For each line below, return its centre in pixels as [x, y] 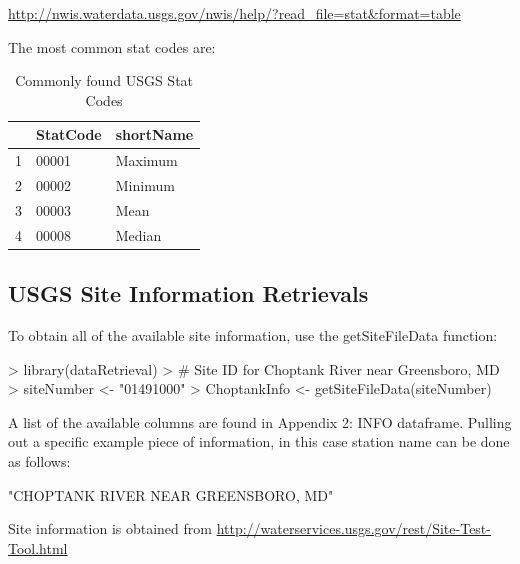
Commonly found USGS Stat [104, 80]
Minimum [145, 185]
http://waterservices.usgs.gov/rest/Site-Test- [353, 528]
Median [138, 234]
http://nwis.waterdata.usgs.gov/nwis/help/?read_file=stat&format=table [234, 13]
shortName [154, 134]
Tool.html [38, 547]
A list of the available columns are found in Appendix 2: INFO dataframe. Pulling [260, 421]
